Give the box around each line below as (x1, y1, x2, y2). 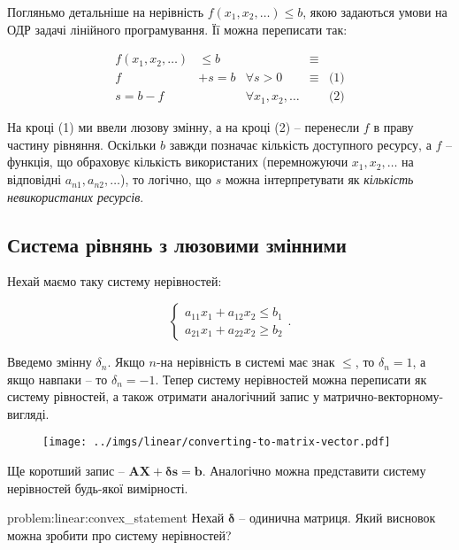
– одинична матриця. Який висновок (239, 508, 436, 527)
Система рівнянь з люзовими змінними (7, 230, 347, 258)
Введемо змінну (7, 352, 92, 371)
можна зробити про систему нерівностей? (7, 525, 232, 544)
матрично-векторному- (323, 387, 444, 406)
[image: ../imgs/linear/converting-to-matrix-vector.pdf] (42, 436, 391, 449)
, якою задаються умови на (302, 3, 448, 20)
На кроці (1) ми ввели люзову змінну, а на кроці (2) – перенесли (7, 118, 360, 136)
